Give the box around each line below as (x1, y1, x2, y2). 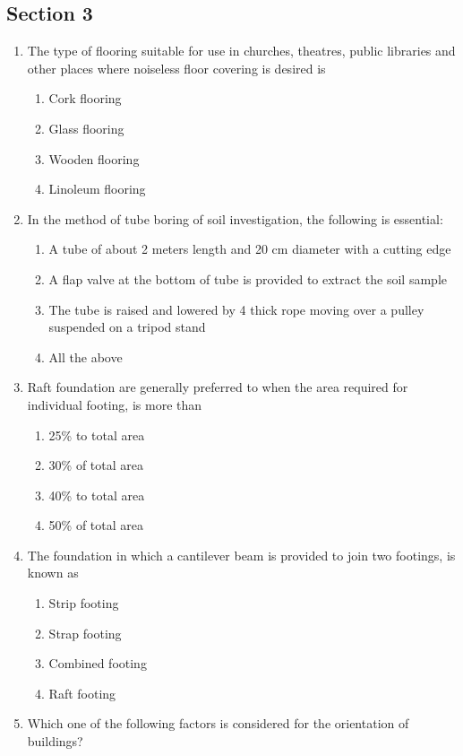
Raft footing (48, 683, 116, 702)
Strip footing (48, 594, 119, 613)
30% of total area (48, 456, 144, 474)
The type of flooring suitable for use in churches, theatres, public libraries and (27, 41, 456, 60)
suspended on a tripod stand (48, 317, 206, 336)
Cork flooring (48, 89, 122, 108)
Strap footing (48, 623, 122, 642)
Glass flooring (48, 118, 124, 137)
